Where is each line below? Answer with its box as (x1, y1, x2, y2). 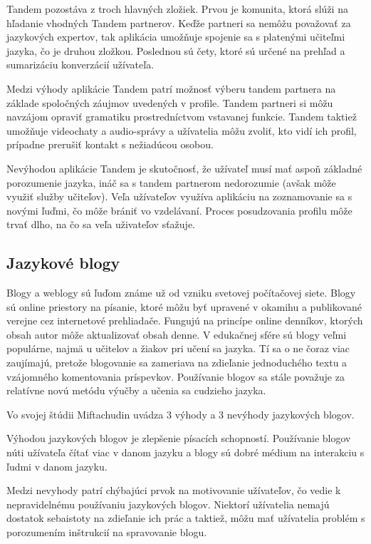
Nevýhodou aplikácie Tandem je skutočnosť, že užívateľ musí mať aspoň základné (6, 160, 362, 175)
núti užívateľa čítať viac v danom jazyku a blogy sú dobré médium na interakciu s (6, 445, 365, 460)
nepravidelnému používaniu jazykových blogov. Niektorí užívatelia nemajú (6, 496, 330, 511)
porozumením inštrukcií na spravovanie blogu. (6, 525, 207, 540)
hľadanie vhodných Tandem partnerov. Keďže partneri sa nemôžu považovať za (6, 15, 351, 30)
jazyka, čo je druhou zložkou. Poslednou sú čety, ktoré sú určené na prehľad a (6, 43, 345, 58)
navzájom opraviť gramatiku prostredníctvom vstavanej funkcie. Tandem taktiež (6, 109, 357, 124)
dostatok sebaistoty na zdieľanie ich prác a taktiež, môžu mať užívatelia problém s (6, 510, 365, 525)
